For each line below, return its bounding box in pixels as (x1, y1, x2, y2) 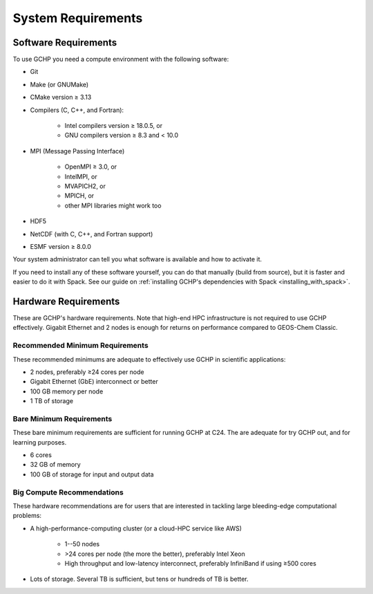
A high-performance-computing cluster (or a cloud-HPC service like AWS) (30, 524, 242, 532)
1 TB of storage (30, 397, 74, 405)
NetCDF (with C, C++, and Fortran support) (30, 230, 153, 238)
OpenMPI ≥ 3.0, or (64, 163, 117, 171)
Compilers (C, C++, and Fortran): (30, 106, 124, 114)
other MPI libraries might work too (64, 201, 162, 210)
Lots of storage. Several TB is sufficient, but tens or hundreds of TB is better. (30, 575, 249, 584)
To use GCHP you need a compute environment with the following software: (12, 55, 229, 64)
